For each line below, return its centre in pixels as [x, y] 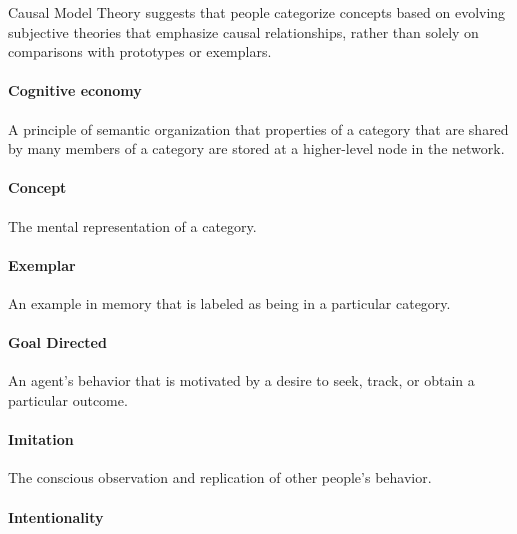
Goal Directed [57, 342]
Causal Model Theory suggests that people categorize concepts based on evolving [257, 12]
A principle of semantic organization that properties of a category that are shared [258, 128]
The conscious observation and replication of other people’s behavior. [220, 477]
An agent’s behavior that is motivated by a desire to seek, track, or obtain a [241, 380]
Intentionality [56, 516]
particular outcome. [68, 399]
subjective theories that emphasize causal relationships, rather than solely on [243, 31]
